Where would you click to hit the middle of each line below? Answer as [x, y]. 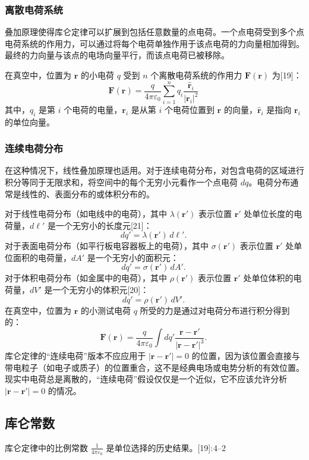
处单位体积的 [268, 278]
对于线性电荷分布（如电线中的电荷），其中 [86, 214]
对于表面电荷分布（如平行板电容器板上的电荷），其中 [107, 246]
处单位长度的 [269, 214]
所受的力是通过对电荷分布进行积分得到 [215, 310]
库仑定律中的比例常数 [46, 447]
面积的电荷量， [42, 257]
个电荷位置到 [189, 109]
